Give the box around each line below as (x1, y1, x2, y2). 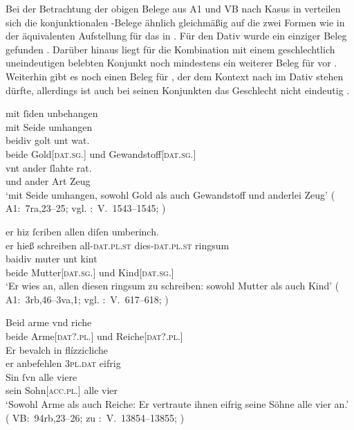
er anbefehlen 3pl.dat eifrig (6, 356, 121, 370)
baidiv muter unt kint (6, 251, 97, 266)
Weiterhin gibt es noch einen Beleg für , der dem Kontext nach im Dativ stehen (6, 69, 344, 83)
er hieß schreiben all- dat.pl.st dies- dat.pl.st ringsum (6, 238, 230, 252)
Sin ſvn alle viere (6, 369, 77, 384)
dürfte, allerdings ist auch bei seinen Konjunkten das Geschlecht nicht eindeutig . (6, 82, 350, 97)
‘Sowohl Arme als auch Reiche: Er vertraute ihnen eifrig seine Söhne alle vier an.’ (6, 397, 349, 411)
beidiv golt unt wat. (6, 133, 90, 147)
